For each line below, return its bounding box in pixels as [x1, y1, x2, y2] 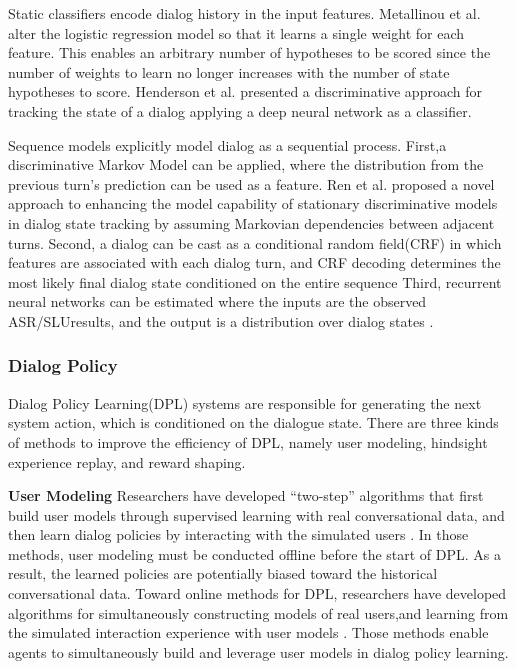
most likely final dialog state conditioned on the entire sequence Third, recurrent [8, 271, 502, 292]
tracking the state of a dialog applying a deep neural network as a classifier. [8, 100, 472, 121]
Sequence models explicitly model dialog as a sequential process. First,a [8, 134, 447, 155]
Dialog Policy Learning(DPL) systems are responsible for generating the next [8, 392, 482, 413]
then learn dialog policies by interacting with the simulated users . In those [8, 524, 469, 545]
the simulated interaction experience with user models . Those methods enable [8, 622, 489, 643]
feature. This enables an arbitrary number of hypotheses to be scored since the [8, 42, 491, 63]
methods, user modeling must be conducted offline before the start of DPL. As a [8, 543, 502, 564]
